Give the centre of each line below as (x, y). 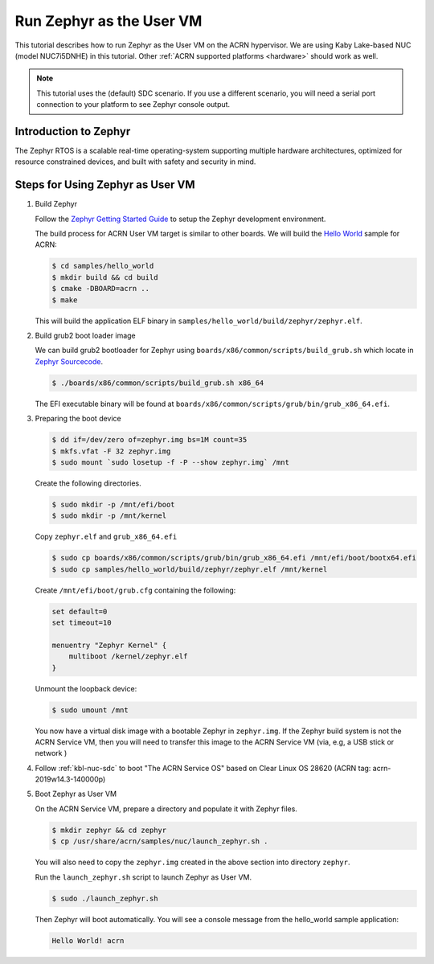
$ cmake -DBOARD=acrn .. (101, 289)
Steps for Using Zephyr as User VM (105, 185)
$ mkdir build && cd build (105, 277)
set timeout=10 (82, 623)
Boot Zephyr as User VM (76, 794)
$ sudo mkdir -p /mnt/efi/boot (114, 504)
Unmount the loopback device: (86, 688)
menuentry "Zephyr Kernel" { (109, 645)
